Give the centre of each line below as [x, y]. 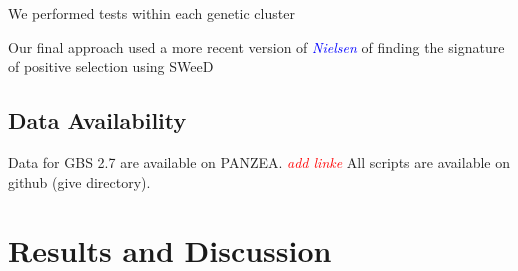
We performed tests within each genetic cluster [151, 13]
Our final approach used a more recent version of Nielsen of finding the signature [256, 46]
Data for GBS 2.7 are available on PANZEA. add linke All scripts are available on [259, 161]
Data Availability [97, 120]
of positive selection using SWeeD [111, 66]
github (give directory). [79, 181]
